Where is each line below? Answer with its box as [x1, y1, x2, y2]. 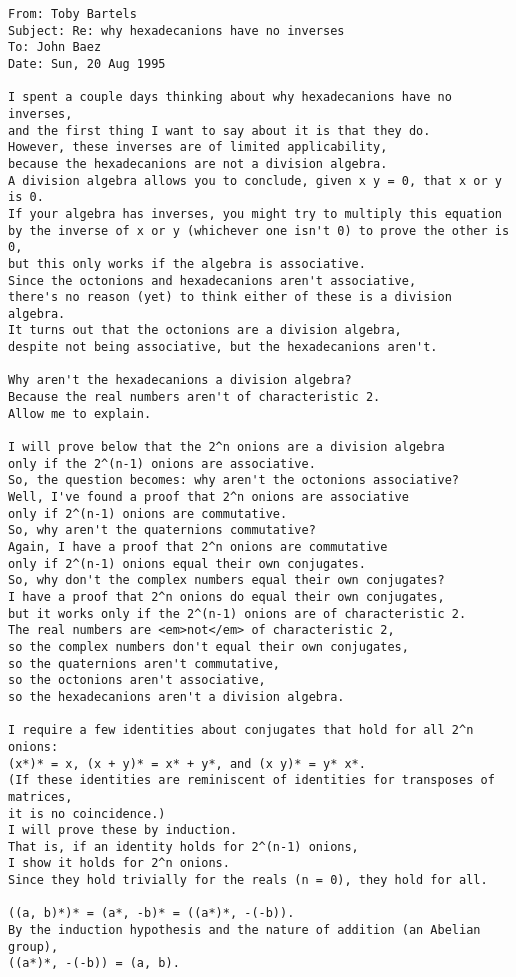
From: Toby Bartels [8, 7, 137, 21]
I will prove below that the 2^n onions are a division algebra [8, 440, 445, 455]
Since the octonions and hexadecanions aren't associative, [8, 273, 417, 288]
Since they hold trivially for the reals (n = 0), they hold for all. [8, 873, 488, 888]
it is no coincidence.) [8, 806, 166, 821]
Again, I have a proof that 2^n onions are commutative [8, 540, 388, 554]
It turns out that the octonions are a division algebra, [8, 323, 402, 338]
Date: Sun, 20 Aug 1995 [8, 56, 166, 71]
